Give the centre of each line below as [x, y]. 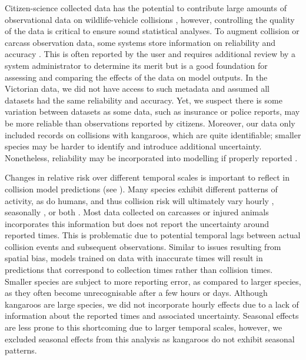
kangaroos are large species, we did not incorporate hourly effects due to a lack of [152, 304]
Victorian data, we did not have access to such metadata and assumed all [137, 89]
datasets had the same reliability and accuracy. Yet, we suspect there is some [144, 100]
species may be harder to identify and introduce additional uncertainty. [133, 146]
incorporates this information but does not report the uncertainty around [137, 223]
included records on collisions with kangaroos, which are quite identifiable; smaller [153, 134]
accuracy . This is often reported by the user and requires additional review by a [150, 54]
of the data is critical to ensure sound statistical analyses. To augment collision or [152, 31]
